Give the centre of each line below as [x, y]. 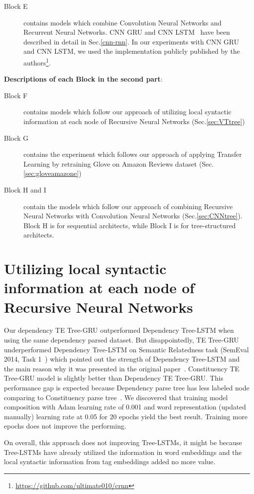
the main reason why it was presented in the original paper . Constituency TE [122, 368]
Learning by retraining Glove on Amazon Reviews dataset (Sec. [119, 163]
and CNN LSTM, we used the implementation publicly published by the [132, 51]
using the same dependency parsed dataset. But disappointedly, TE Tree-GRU [122, 340]
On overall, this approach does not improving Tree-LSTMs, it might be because [123, 442]
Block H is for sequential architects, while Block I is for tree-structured [130, 225]
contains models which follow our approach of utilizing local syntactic [127, 112]
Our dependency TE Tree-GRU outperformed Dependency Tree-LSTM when [119, 330]
